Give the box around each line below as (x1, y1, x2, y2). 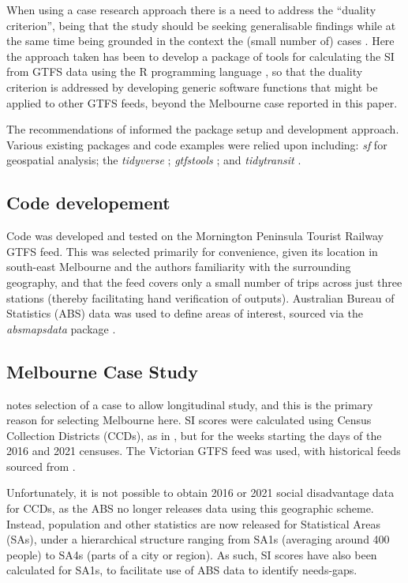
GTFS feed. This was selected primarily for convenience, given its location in (6, 243, 378, 259)
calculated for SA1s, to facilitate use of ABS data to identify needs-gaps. (6, 562, 357, 578)
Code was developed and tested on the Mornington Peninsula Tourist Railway (6, 228, 384, 244)
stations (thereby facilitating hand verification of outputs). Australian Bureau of (6, 289, 395, 306)
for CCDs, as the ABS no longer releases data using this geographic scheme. (6, 500, 374, 517)
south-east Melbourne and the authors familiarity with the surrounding (6, 258, 351, 275)
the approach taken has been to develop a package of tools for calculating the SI (6, 47, 395, 64)
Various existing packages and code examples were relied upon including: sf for (6, 136, 387, 152)
